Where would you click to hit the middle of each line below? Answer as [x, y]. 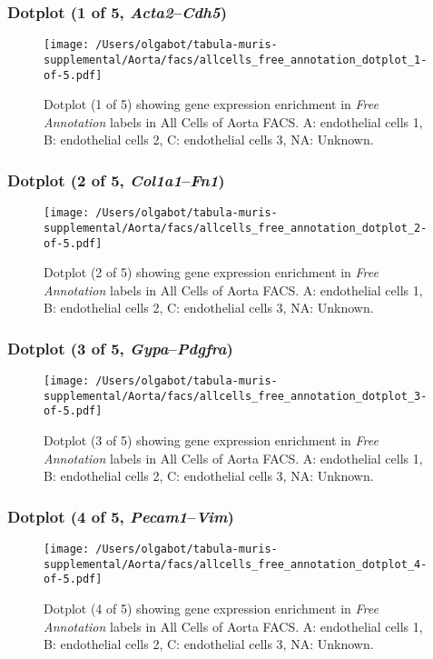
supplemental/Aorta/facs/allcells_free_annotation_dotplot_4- [236, 564]
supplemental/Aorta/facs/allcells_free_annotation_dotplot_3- [236, 396]
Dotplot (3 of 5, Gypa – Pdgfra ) [120, 348]
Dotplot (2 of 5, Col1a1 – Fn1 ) [116, 180]
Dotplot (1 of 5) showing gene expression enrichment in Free [211, 104]
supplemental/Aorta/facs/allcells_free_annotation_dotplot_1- [236, 60]
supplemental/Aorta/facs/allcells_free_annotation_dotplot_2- [236, 228]
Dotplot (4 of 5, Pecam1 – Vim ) [121, 516]
